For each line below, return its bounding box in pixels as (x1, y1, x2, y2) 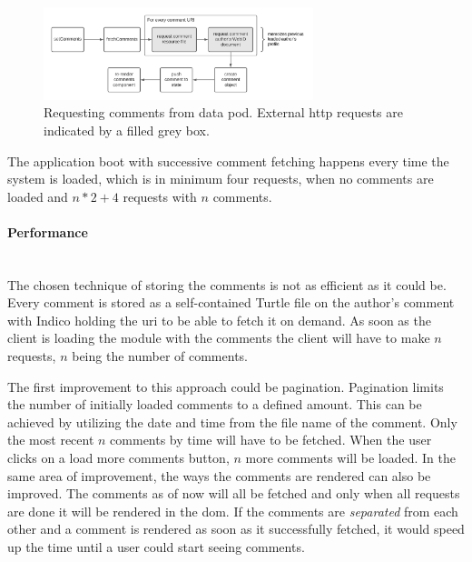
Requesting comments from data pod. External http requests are (44, 103, 403, 122)
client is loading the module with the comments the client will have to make (7, 328, 430, 347)
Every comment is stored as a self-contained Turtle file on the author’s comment (7, 293, 455, 312)
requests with (123, 186, 197, 206)
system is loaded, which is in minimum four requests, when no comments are (7, 169, 434, 188)
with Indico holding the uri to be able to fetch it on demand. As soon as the (7, 310, 431, 329)
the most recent (7, 430, 94, 449)
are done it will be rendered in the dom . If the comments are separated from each (7, 501, 458, 520)
